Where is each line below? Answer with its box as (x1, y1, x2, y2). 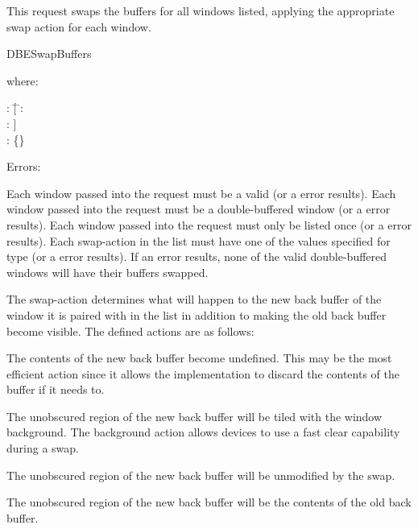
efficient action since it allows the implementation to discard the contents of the (6, 365, 399, 382)
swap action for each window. (6, 18, 151, 35)
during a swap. (6, 440, 79, 457)
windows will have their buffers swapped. (6, 263, 209, 280)
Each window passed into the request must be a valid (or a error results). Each (6, 184, 396, 201)
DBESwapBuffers (6, 45, 92, 62)
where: (6, 72, 39, 89)
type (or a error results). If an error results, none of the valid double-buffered (6, 248, 387, 265)
